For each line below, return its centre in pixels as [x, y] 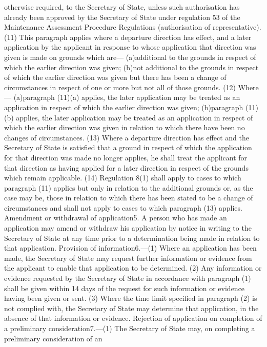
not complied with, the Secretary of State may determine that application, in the [131, 308]
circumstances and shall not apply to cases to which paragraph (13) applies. [123, 207]
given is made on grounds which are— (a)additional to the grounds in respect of [130, 57]
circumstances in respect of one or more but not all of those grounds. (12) [120, 87]
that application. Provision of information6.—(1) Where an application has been [130, 248]
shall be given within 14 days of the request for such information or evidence [125, 288]
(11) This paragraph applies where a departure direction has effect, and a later [128, 37]
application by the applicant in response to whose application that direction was [130, 47]
